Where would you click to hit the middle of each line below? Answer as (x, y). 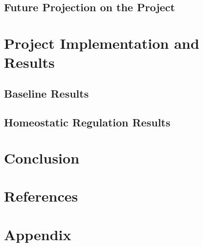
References (41, 196)
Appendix (38, 234)
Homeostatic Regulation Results (87, 122)
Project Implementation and (102, 43)
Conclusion (42, 158)
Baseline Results (46, 93)
